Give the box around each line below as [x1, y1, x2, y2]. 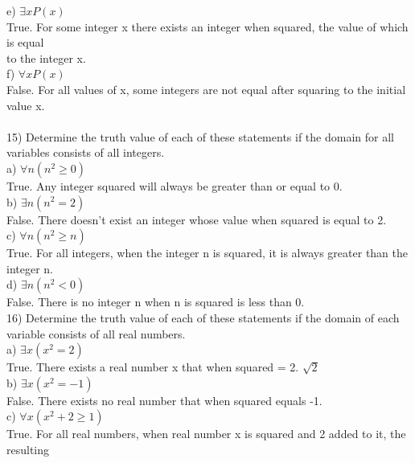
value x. [6, 96, 45, 113]
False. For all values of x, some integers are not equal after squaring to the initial [6, 80, 406, 97]
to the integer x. [6, 49, 86, 66]
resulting [6, 440, 50, 457]
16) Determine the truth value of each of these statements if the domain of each [6, 309, 400, 326]
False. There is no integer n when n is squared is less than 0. [6, 293, 305, 310]
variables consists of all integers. [6, 144, 165, 161]
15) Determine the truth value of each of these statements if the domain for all [6, 128, 394, 145]
